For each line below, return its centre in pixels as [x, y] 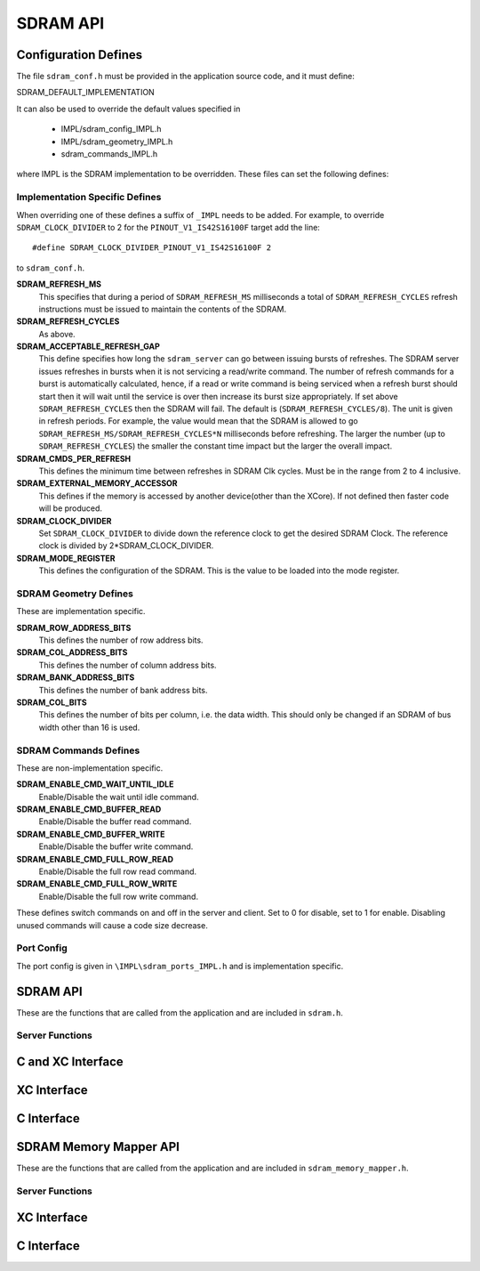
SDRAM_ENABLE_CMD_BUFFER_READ [89, 809]
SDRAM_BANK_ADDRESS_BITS [76, 677]
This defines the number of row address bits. [121, 640]
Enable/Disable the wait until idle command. [119, 797]
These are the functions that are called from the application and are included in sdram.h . [180, 1012]
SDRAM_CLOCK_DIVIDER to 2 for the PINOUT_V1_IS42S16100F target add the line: [168, 227]
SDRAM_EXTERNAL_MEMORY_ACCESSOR [97, 483]
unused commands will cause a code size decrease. [112, 925]
